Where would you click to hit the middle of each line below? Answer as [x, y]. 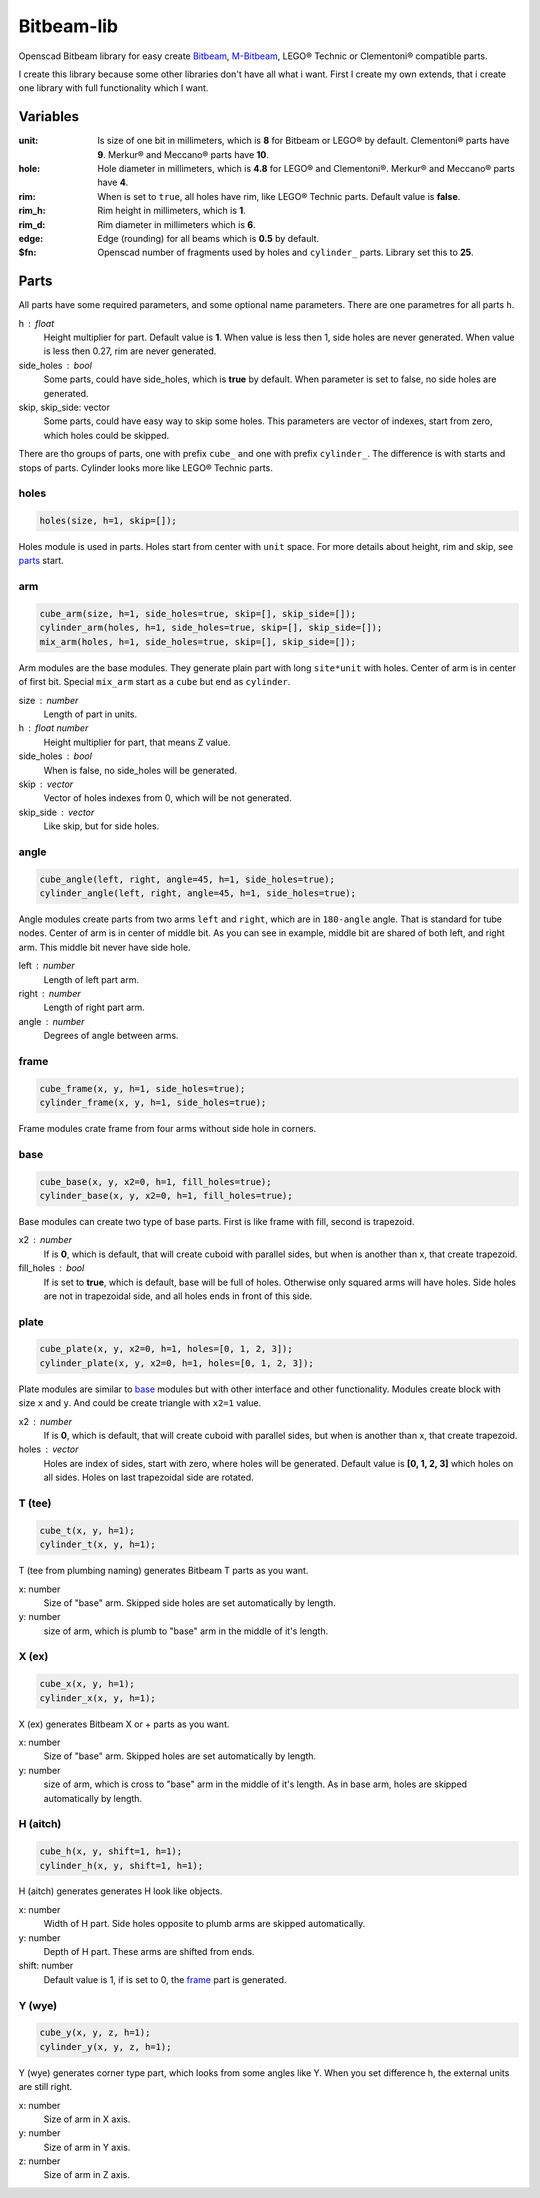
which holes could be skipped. [106, 435]
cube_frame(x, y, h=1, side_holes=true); [142, 1088]
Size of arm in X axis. [87, 2119]
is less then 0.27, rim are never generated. [130, 351]
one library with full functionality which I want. [113, 88]
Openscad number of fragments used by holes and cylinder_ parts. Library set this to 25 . [285, 252]
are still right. [45, 2087]
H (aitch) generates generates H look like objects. [120, 1891]
